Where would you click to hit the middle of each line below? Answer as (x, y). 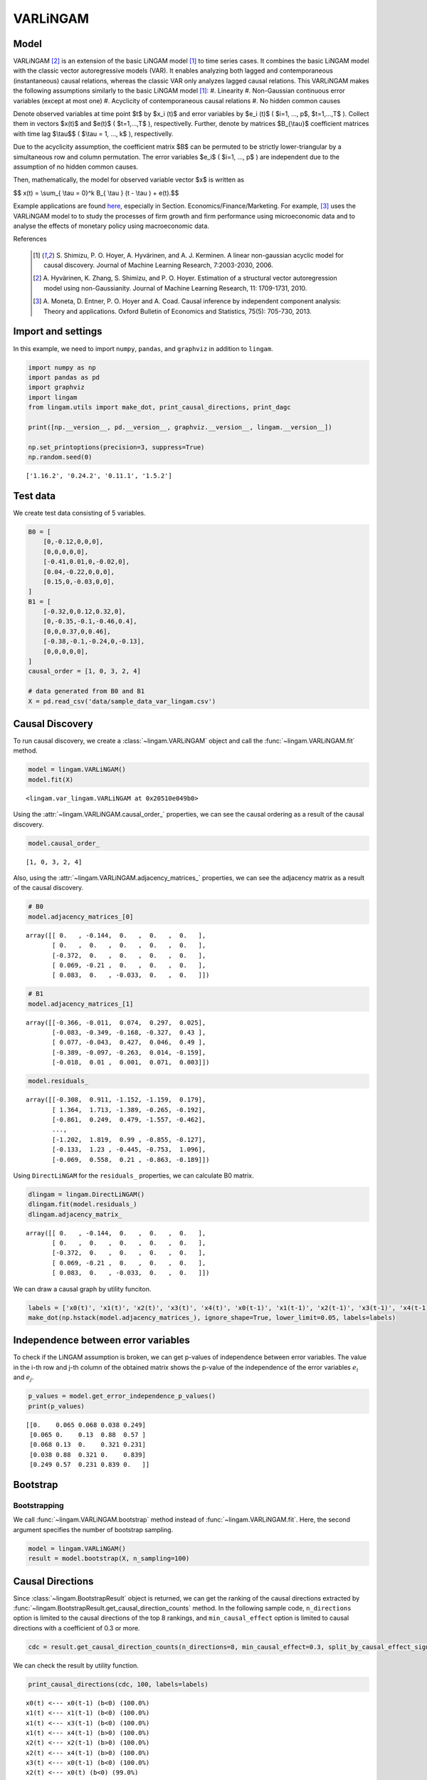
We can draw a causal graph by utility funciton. (82, 1289)
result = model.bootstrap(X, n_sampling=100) (109, 1559)
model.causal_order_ (64, 843)
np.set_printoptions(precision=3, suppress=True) (116, 447)
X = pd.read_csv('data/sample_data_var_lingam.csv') (122, 701)
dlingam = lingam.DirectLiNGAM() (86, 1194)
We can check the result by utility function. (76, 1665)
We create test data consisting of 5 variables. (79, 513)
